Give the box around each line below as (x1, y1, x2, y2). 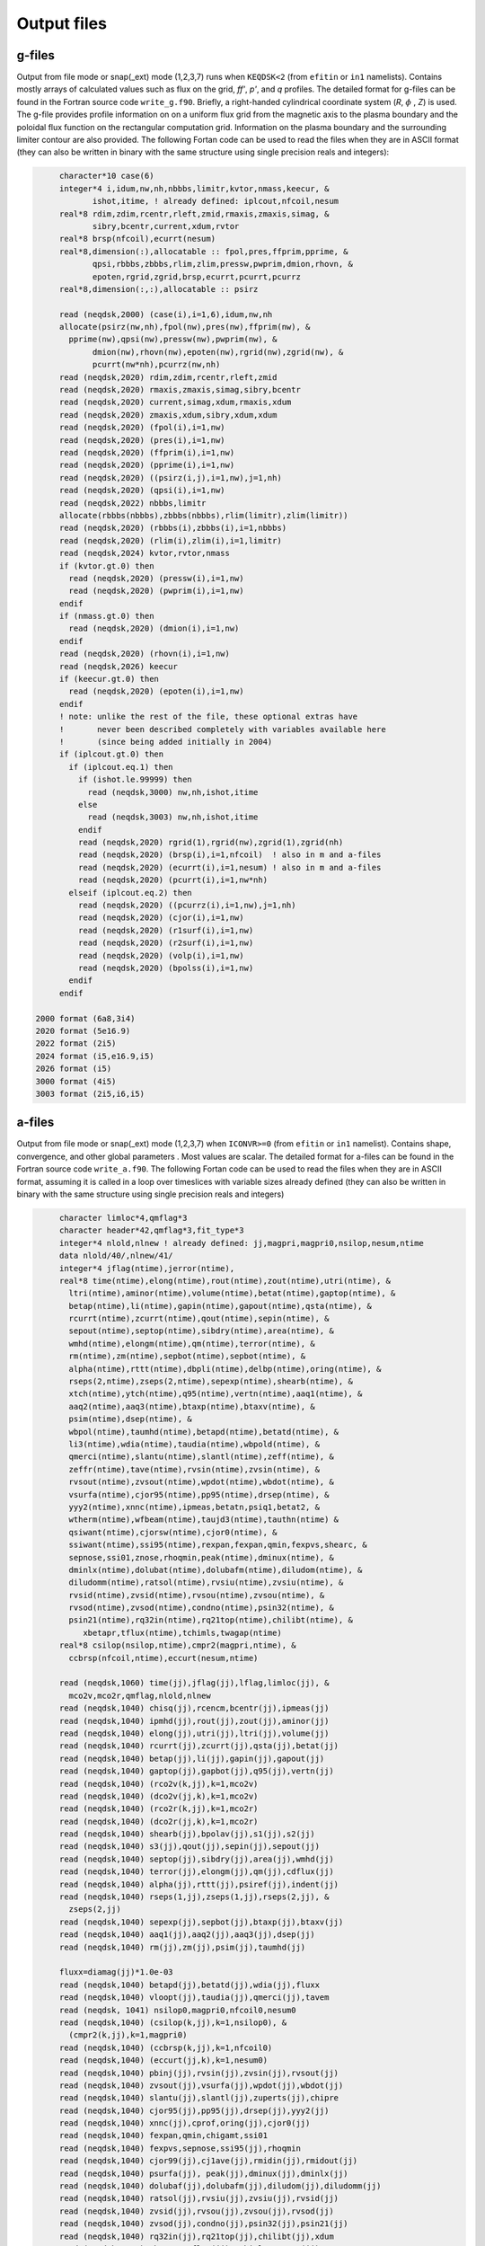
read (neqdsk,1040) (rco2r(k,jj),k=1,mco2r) (58, 1804, 259, 1814)
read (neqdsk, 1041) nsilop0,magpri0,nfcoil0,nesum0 (58, 2004, 296, 2015)
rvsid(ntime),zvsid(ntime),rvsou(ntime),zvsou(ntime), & (68, 1590, 325, 1600)
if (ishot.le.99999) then (77, 774, 192, 785)
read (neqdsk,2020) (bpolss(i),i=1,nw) (77, 963, 254, 973)
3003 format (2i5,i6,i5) (35, 1088, 145, 1099)
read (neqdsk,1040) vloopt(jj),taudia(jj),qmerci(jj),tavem (58, 1993, 330, 2003)
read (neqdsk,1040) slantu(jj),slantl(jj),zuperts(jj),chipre (58, 2093, 339, 2103)
